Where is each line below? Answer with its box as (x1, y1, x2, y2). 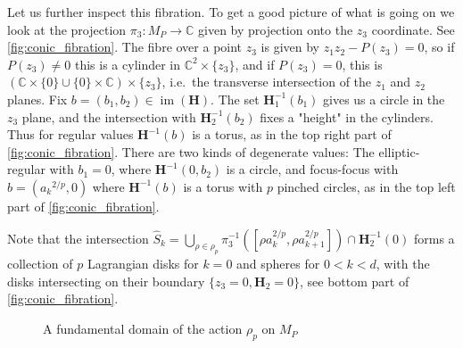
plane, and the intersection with (21, 107, 196, 126)
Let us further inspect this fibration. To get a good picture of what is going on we (7, 3, 455, 21)
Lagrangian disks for (87, 254, 199, 273)
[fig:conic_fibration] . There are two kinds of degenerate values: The (7, 142, 375, 161)
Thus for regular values (7, 125, 134, 144)
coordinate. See (371, 20, 455, 38)
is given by (260, 37, 319, 56)
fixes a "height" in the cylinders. (260, 107, 434, 126)
